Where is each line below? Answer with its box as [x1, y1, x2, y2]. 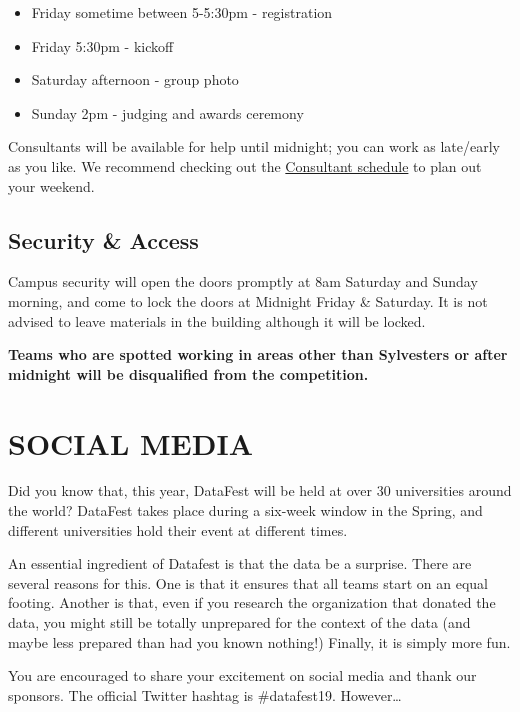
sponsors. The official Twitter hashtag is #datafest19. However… [8, 684, 402, 705]
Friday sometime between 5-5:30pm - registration [31, 2, 333, 22]
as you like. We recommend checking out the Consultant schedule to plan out [8, 155, 482, 176]
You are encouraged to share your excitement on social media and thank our [8, 665, 477, 686]
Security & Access [8, 224, 199, 255]
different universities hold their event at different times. [8, 519, 348, 540]
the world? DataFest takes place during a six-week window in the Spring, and [8, 500, 483, 521]
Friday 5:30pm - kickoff [31, 35, 174, 56]
